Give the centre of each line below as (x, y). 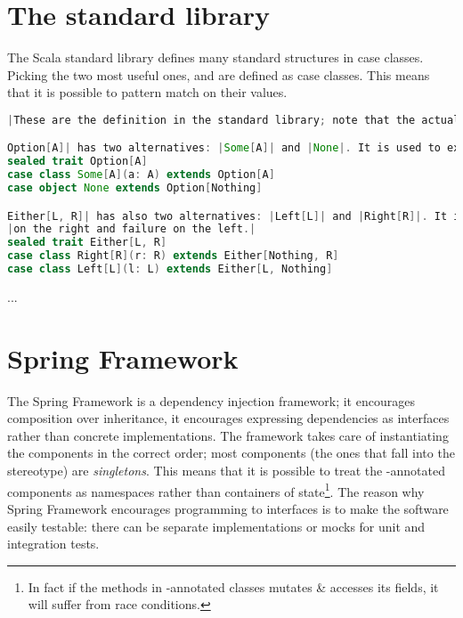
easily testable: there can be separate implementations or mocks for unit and (216, 526)
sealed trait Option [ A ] (77, 162)
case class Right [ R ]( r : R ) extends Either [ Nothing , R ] (173, 256)
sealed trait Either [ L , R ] (87, 243)
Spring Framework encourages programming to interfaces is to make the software (228, 508)
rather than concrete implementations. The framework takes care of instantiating (228, 435)
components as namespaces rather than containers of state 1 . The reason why (216, 490)
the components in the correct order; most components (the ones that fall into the (231, 453)
